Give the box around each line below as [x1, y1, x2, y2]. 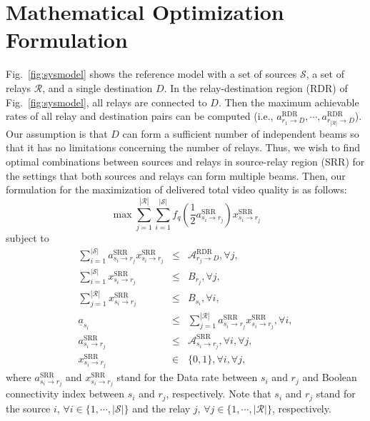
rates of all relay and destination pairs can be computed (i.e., [6, 108, 274, 123]
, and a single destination [42, 80, 153, 95]
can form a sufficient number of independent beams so [122, 126, 359, 141]
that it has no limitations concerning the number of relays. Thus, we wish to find [6, 140, 360, 155]
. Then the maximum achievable [218, 94, 359, 109]
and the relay [132, 400, 191, 415]
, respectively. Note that [166, 386, 271, 401]
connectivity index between [6, 386, 125, 401]
